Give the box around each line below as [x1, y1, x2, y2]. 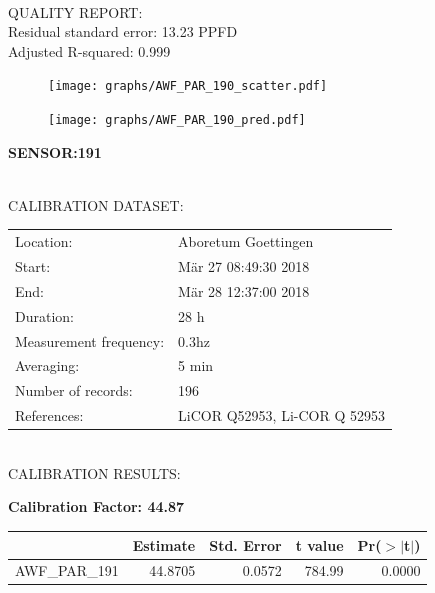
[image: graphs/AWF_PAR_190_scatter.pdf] [48, 79, 328, 94]
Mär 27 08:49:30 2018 [178, 256, 310, 277]
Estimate [132, 534, 196, 555]
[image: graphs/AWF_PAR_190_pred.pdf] [48, 113, 306, 128]
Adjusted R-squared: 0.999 [8, 40, 171, 61]
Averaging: [15, 355, 80, 376]
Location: [15, 231, 73, 252]
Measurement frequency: [15, 330, 165, 351]
